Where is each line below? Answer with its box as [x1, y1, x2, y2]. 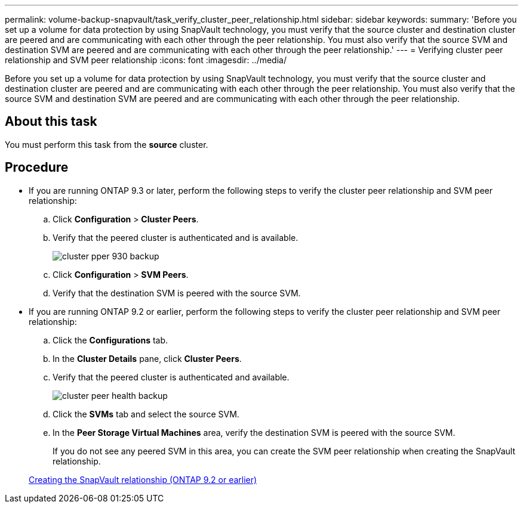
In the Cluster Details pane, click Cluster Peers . [53, 353, 242, 364]
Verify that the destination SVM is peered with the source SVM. [53, 287, 301, 298]
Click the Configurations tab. [53, 334, 168, 345]
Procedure [5, 160, 69, 175]
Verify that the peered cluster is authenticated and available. [53, 371, 290, 382]
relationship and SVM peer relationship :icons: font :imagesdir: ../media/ [5, 55, 287, 65]
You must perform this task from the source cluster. [5, 139, 208, 150]
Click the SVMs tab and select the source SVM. [53, 408, 239, 419]
